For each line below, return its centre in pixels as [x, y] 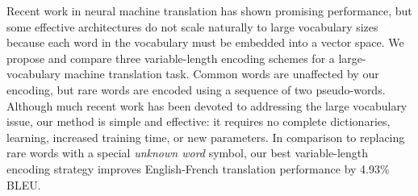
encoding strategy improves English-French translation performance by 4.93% [198, 168]
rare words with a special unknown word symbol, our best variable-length [188, 153]
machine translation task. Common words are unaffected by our [222, 74]
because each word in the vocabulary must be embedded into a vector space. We [205, 42]
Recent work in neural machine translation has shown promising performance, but [209, 10]
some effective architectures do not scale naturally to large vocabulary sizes [192, 26]
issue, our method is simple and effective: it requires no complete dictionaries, [199, 121]
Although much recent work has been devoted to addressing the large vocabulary [207, 105]
